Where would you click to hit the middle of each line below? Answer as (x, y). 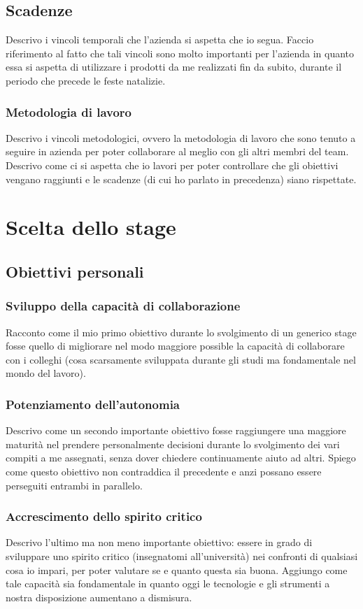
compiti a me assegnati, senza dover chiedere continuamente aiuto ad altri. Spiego (181, 458)
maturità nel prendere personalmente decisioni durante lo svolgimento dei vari (173, 444)
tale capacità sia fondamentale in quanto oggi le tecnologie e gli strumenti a (168, 583)
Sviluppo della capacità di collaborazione (123, 306)
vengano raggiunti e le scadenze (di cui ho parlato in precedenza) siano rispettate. (181, 179)
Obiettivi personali (75, 271)
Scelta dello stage (91, 227)
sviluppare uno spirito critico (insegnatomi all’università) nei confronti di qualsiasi (182, 556)
